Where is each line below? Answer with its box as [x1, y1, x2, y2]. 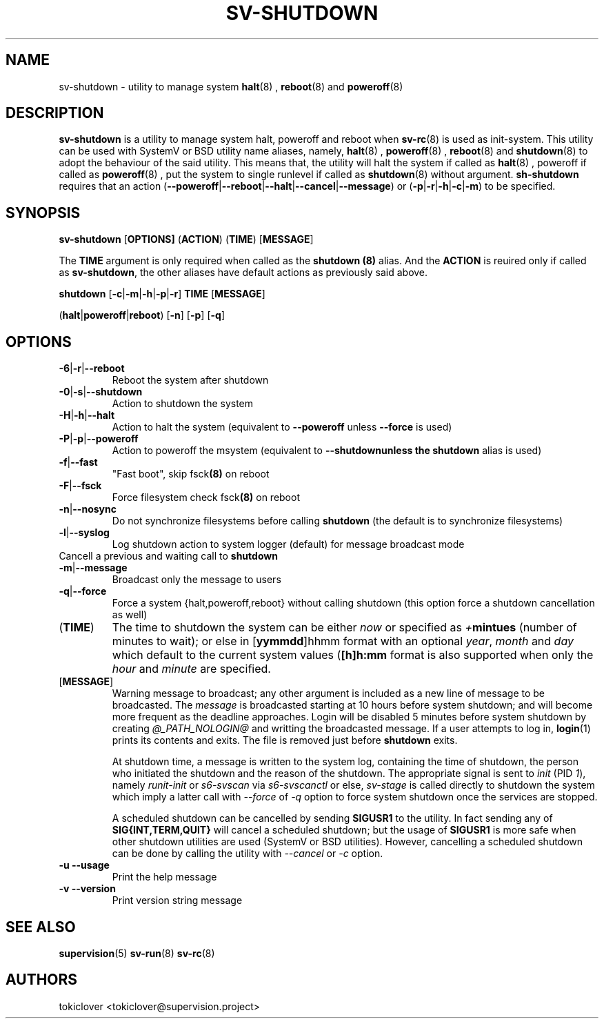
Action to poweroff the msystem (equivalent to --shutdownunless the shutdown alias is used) [112, 444, 542, 457]
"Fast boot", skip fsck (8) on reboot [112, 468, 270, 480]
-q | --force [59, 585, 107, 598]
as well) [112, 609, 148, 621]
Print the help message [112, 871, 217, 883]
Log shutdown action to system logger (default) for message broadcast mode [112, 538, 465, 551]
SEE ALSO [6, 918, 76, 936]
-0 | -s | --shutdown [59, 386, 143, 398]
